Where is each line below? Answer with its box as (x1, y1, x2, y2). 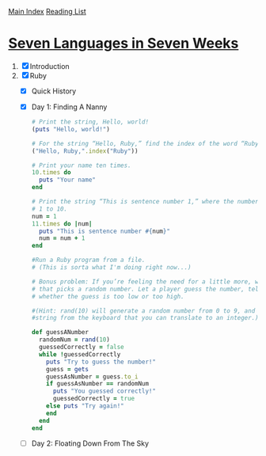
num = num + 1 (38, 234, 85, 242)
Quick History (31, 86, 77, 96)
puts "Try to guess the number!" (46, 358, 157, 366)
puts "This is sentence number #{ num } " (38, 227, 170, 235)
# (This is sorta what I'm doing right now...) (31, 264, 192, 272)
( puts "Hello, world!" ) (31, 125, 111, 133)
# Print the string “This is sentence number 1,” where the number (31, 198, 259, 206)
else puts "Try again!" (46, 402, 124, 410)
